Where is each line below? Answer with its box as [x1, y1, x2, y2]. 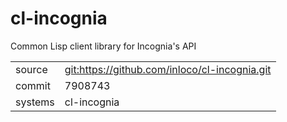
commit [15, 78, 51, 92]
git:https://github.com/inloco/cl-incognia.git [64, 62, 272, 76]
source [15, 62, 48, 76]
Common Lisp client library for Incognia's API [10, 40, 197, 52]
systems [15, 95, 55, 109]
